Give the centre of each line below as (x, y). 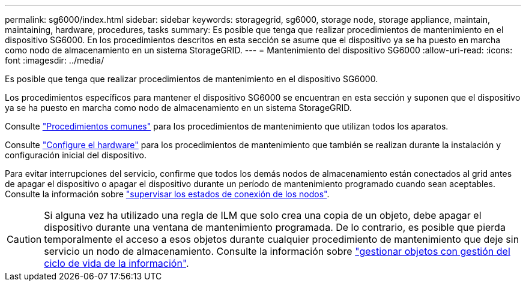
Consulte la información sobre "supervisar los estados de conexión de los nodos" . (167, 194)
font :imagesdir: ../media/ (55, 60)
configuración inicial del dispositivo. (76, 155)
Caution (24, 239)
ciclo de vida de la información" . (116, 263)
